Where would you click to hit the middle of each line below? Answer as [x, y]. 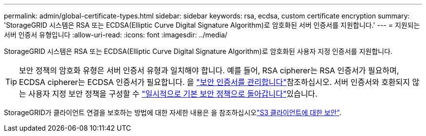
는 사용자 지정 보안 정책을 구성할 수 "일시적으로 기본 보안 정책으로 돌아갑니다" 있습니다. [168, 94]
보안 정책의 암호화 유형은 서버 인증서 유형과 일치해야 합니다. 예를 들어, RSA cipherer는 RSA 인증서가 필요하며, [209, 70]
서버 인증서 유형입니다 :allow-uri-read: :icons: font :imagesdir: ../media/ [116, 35]
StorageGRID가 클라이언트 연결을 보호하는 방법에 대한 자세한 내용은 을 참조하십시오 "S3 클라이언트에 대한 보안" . [173, 112]
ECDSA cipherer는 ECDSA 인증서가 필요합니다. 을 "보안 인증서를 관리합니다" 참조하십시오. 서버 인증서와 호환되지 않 [219, 82]
